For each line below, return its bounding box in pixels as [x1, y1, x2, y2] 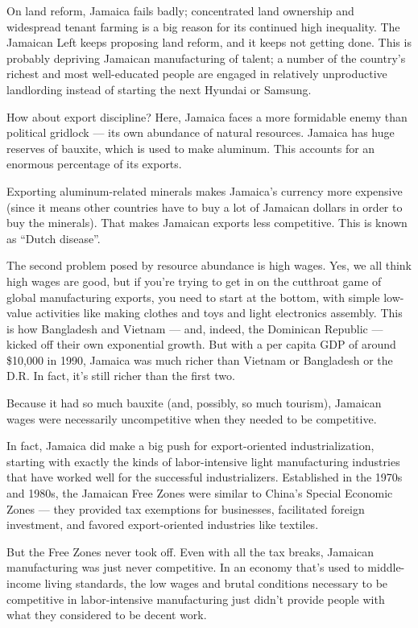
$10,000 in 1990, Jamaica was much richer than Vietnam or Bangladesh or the [6, 351, 393, 368]
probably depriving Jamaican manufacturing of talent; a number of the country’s [6, 49, 406, 66]
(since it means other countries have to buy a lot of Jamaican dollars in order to [6, 198, 403, 215]
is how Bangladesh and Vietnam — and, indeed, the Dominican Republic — [6, 320, 383, 337]
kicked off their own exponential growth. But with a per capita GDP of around [6, 336, 396, 353]
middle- [367, 559, 405, 576]
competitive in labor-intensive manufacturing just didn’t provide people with [6, 590, 385, 607]
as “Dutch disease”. [6, 229, 101, 246]
